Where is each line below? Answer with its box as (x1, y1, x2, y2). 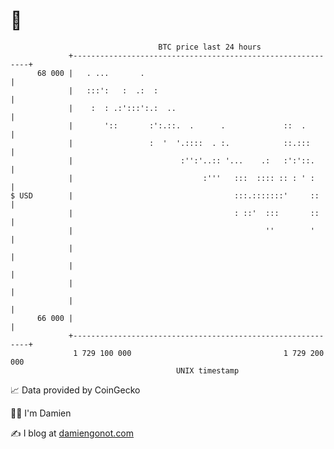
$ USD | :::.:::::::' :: (10, 190, 320, 201)
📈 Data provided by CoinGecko (10, 384, 141, 396)
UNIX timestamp (175, 365, 240, 376)
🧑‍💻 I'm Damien (10, 407, 72, 419)
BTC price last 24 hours (158, 42, 262, 52)
